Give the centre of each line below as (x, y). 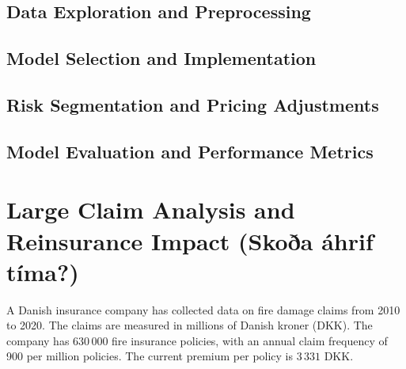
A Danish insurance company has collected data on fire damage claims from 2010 (203, 309)
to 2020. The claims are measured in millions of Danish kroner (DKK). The (190, 325)
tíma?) (43, 271)
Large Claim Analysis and (151, 209)
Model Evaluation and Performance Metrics (190, 151)
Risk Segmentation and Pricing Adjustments (193, 104)
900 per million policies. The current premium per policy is (150, 356)
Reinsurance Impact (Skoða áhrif (190, 240)
